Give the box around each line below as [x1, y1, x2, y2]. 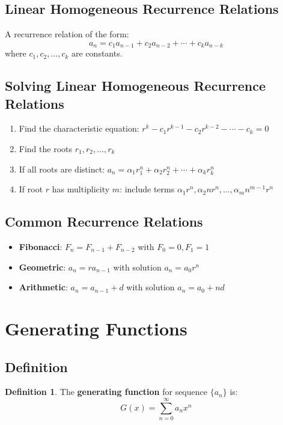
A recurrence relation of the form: [5, 28, 129, 40]
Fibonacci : [19, 240, 62, 253]
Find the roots [19, 142, 73, 155]
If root [19, 183, 43, 195]
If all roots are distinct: [19, 162, 105, 175]
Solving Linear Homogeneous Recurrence [5, 76, 266, 95]
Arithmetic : [19, 281, 68, 293]
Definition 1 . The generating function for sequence [5, 385, 207, 398]
